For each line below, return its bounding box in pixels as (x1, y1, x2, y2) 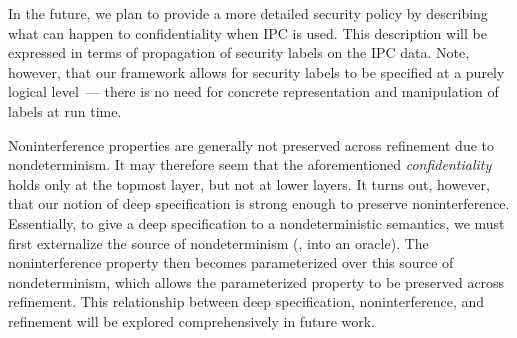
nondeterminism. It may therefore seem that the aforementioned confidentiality (8, 154, 492, 175)
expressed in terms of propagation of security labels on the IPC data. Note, (8, 42, 470, 63)
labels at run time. (8, 100, 122, 121)
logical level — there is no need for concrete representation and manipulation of (8, 81, 499, 102)
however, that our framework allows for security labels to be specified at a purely (8, 61, 505, 82)
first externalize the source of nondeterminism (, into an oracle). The (8, 232, 429, 253)
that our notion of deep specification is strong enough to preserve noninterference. (8, 193, 510, 214)
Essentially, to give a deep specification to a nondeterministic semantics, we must (8, 212, 505, 233)
